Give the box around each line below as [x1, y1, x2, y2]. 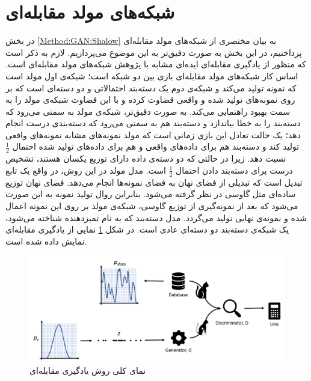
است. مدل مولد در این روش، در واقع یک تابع [5, 163, 166, 176]
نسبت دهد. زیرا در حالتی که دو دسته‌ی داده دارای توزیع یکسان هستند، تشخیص [5, 152, 286, 165]
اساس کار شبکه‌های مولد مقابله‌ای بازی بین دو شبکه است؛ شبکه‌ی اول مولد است [5, 69, 298, 82]
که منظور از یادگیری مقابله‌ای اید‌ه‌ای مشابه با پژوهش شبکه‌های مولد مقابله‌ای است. [5, 58, 306, 70]
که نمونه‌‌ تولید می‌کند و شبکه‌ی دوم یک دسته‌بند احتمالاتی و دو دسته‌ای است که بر [5, 81, 297, 94]
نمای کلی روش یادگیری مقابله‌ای [29, 364, 146, 377]
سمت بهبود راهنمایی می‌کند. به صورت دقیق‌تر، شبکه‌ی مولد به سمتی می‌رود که [5, 105, 291, 117]
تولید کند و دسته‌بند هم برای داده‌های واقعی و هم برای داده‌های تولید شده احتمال [12, 140, 300, 153]
